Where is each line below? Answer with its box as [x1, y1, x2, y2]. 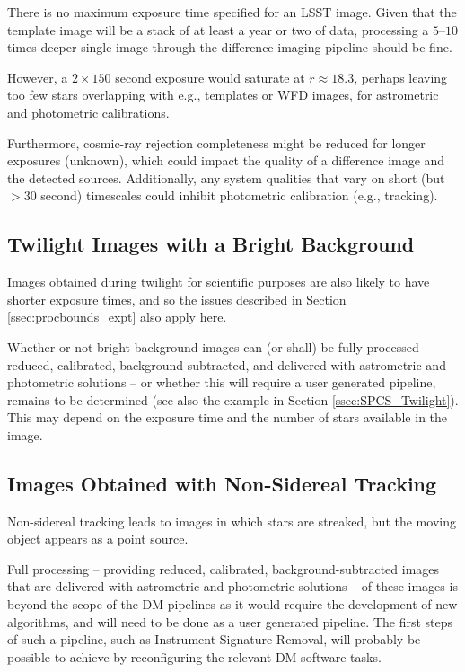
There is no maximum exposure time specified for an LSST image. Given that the [7, 3, 457, 21]
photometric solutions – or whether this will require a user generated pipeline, [7, 373, 436, 392]
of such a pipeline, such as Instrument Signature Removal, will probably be [7, 630, 421, 649]
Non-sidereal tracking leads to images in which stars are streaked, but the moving [7, 511, 456, 530]
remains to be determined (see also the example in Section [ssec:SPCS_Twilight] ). [7, 390, 459, 409]
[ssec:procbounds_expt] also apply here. [7, 307, 227, 326]
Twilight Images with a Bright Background [7, 230, 415, 258]
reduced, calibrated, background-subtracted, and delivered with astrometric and [7, 355, 446, 374]
